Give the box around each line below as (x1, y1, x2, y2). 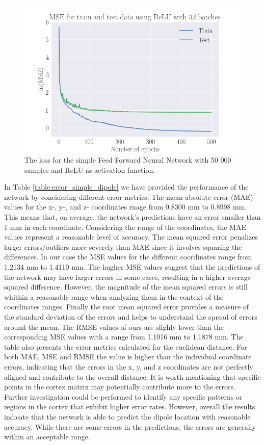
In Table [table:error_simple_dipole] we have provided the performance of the (4, 181, 249, 192)
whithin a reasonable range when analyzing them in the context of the (4, 291, 224, 302)
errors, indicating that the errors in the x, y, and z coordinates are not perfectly (4, 361, 253, 372)
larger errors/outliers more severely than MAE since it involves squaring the (4, 241, 242, 252)
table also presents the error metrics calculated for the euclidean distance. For (4, 341, 247, 352)
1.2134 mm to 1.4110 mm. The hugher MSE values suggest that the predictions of (4, 261, 260, 272)
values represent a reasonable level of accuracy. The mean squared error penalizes (4, 231, 258, 242)
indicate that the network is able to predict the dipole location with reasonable (4, 411, 251, 422)
